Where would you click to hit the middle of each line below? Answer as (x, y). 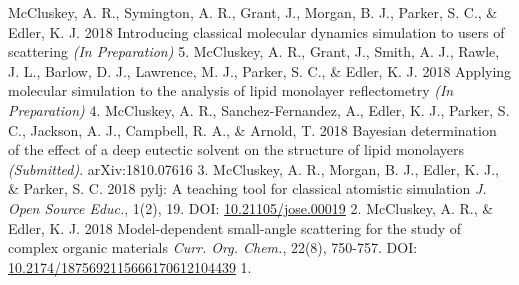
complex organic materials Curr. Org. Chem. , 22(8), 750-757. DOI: (213, 247)
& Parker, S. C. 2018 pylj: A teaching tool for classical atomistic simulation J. (247, 188)
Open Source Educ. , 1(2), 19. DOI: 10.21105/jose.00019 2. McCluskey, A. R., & (251, 207)
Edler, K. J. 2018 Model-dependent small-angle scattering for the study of (235, 227)
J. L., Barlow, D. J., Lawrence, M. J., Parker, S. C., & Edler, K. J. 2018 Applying (260, 70)
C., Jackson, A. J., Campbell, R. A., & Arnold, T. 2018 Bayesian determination (252, 129)
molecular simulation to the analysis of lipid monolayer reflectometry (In (231, 90)
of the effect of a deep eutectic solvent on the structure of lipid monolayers (236, 149)
